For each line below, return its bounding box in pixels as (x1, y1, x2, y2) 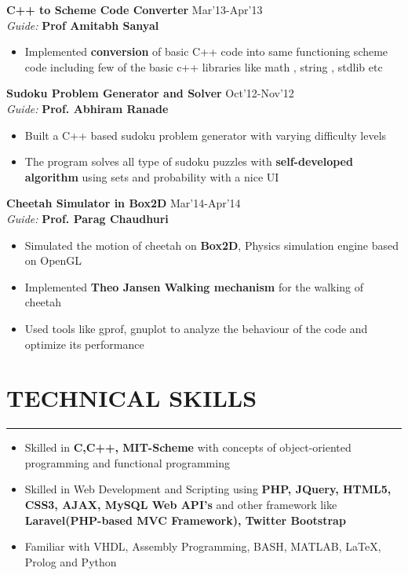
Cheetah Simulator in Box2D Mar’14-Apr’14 (6, 195, 241, 211)
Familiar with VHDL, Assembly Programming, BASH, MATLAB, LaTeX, (24, 538, 381, 555)
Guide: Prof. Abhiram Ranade (6, 100, 169, 116)
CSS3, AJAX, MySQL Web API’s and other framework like (24, 496, 337, 512)
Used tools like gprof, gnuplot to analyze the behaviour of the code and (24, 320, 368, 336)
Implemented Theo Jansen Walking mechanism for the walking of (24, 278, 364, 295)
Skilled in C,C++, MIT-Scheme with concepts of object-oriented (24, 439, 352, 456)
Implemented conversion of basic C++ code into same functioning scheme (24, 43, 388, 60)
